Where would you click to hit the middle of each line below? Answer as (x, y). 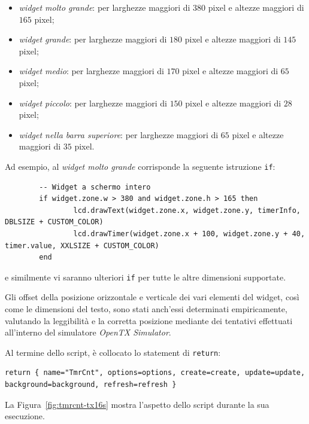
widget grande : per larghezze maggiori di (93, 39)
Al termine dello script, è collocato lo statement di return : (113, 352)
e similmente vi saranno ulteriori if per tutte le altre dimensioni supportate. (146, 277)
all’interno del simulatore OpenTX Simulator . (88, 332)
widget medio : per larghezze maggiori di (91, 71)
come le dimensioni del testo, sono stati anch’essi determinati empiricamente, (146, 309)
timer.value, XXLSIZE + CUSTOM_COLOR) (82, 245)
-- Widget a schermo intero (95, 187)
